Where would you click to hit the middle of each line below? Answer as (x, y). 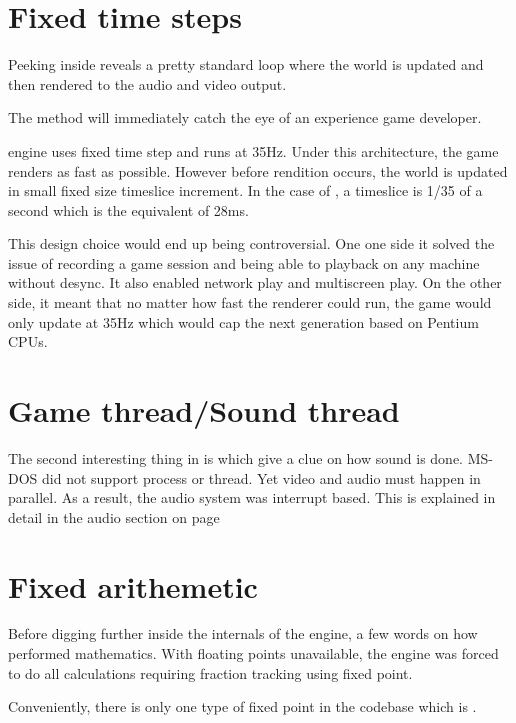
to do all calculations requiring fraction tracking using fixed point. (210, 672)
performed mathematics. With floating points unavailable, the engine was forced (253, 653)
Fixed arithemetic (133, 585)
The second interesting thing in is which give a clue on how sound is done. (236, 457)
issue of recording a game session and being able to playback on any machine (244, 262)
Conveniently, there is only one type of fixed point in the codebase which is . (242, 706)
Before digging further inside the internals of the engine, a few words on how (243, 633)
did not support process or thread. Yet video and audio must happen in (261, 477)
